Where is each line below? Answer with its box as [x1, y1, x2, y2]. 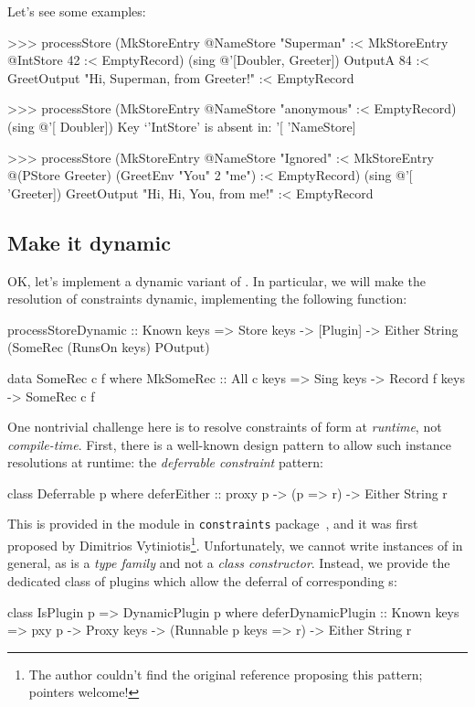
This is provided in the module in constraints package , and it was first [7, 514, 418, 533]
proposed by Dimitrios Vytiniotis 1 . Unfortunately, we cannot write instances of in [7, 533, 463, 554]
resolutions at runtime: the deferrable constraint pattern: [7, 453, 323, 472]
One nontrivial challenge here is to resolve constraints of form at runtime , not [7, 417, 442, 436]
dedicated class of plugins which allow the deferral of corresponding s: [7, 571, 397, 590]
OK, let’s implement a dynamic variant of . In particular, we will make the [7, 271, 426, 290]
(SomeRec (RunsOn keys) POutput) [7, 337, 210, 357]
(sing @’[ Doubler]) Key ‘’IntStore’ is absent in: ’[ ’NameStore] [7, 116, 356, 135]
